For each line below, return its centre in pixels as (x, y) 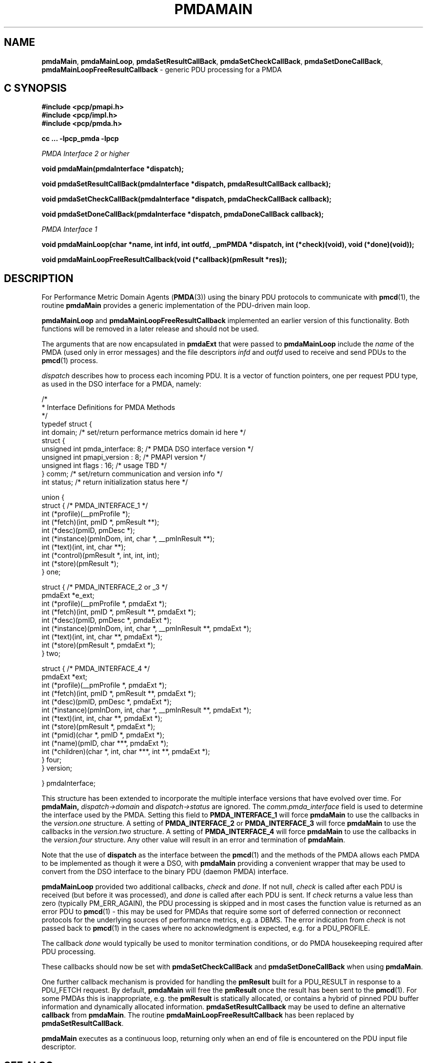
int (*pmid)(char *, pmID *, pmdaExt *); (103, 735)
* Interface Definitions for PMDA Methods (108, 408)
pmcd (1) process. (70, 361)
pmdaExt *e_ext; (68, 595)
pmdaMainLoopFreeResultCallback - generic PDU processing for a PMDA (162, 69)
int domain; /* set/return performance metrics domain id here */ (144, 432)
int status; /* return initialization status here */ (115, 482)
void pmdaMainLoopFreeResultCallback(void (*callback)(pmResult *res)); (164, 260)
